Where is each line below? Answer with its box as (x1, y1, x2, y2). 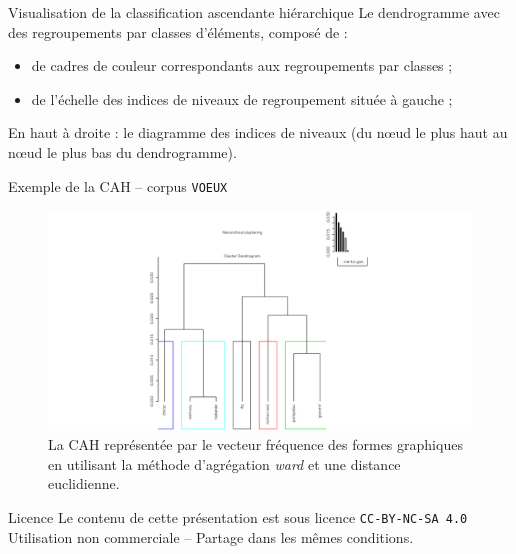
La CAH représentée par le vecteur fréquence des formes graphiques (48, 434, 463, 455)
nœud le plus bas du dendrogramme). (8, 141, 237, 162)
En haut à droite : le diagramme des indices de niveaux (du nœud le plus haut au (8, 122, 508, 143)
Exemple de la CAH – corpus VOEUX (8, 175, 228, 196)
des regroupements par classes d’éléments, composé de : (8, 21, 348, 42)
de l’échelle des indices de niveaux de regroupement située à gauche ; (31, 88, 453, 109)
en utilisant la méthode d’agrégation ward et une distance (48, 453, 401, 474)
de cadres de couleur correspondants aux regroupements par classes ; (31, 55, 453, 76)
